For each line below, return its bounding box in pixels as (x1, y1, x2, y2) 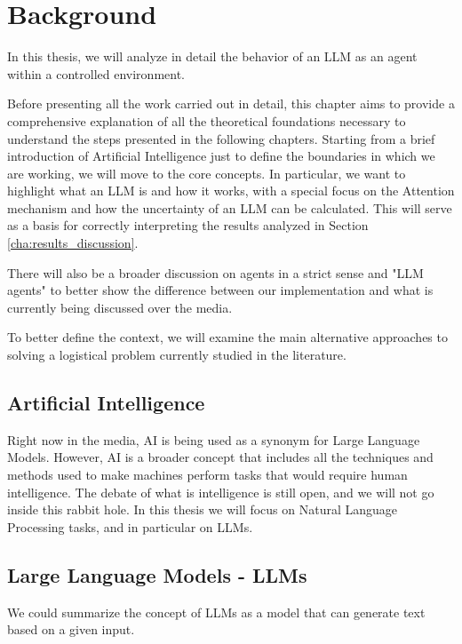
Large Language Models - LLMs (7, 561, 307, 588)
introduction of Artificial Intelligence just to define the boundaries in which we (7, 147, 435, 165)
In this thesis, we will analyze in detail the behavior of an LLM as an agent (7, 47, 418, 66)
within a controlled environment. (7, 64, 185, 83)
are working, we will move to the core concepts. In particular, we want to (7, 163, 406, 182)
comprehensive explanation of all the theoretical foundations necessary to (7, 111, 406, 130)
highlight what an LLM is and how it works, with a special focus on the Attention (7, 181, 455, 200)
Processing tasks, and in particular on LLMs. (7, 517, 253, 536)
